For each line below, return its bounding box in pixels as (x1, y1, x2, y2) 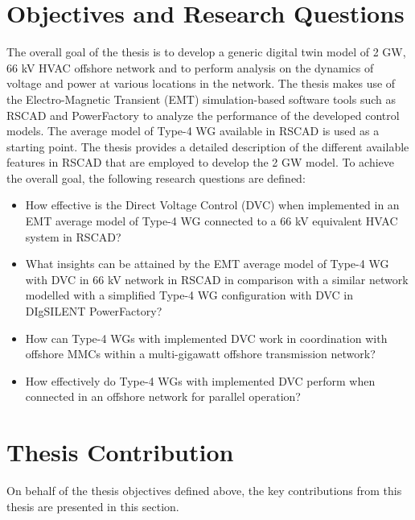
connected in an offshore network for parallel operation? (25, 388, 301, 405)
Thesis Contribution (6, 435, 234, 468)
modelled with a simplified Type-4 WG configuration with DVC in (25, 287, 354, 303)
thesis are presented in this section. (6, 497, 179, 514)
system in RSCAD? (25, 228, 121, 245)
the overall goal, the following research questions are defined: (6, 169, 306, 186)
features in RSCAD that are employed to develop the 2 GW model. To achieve (6, 154, 395, 171)
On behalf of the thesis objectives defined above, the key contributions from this (6, 482, 402, 499)
